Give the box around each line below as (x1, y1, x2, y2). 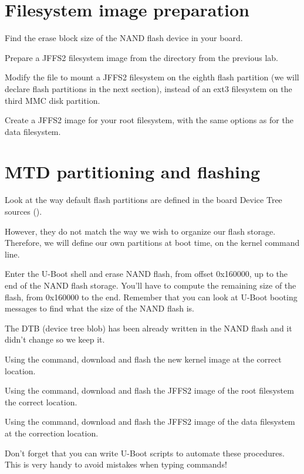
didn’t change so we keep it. (5, 333, 105, 346)
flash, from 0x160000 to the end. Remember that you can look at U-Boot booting (5, 290, 298, 303)
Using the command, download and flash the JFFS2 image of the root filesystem (5, 384, 294, 397)
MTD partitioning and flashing (5, 160, 260, 184)
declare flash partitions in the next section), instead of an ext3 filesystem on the (5, 82, 292, 94)
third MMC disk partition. (5, 94, 100, 106)
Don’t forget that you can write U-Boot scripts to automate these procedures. (5, 446, 285, 459)
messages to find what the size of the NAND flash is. (5, 302, 194, 314)
